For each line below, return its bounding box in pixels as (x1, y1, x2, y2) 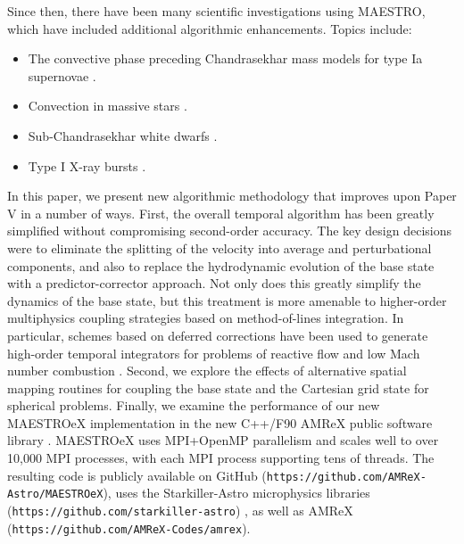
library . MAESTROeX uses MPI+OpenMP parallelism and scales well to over (7, 431, 439, 449)
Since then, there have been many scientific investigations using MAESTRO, (7, 2, 426, 20)
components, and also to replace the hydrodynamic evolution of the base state (7, 256, 435, 275)
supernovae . (28, 66, 96, 85)
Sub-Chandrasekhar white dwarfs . (28, 126, 218, 144)
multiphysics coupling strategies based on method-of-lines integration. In (7, 309, 404, 327)
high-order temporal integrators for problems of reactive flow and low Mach (7, 343, 420, 362)
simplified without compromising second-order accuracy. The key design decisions (7, 221, 452, 240)
